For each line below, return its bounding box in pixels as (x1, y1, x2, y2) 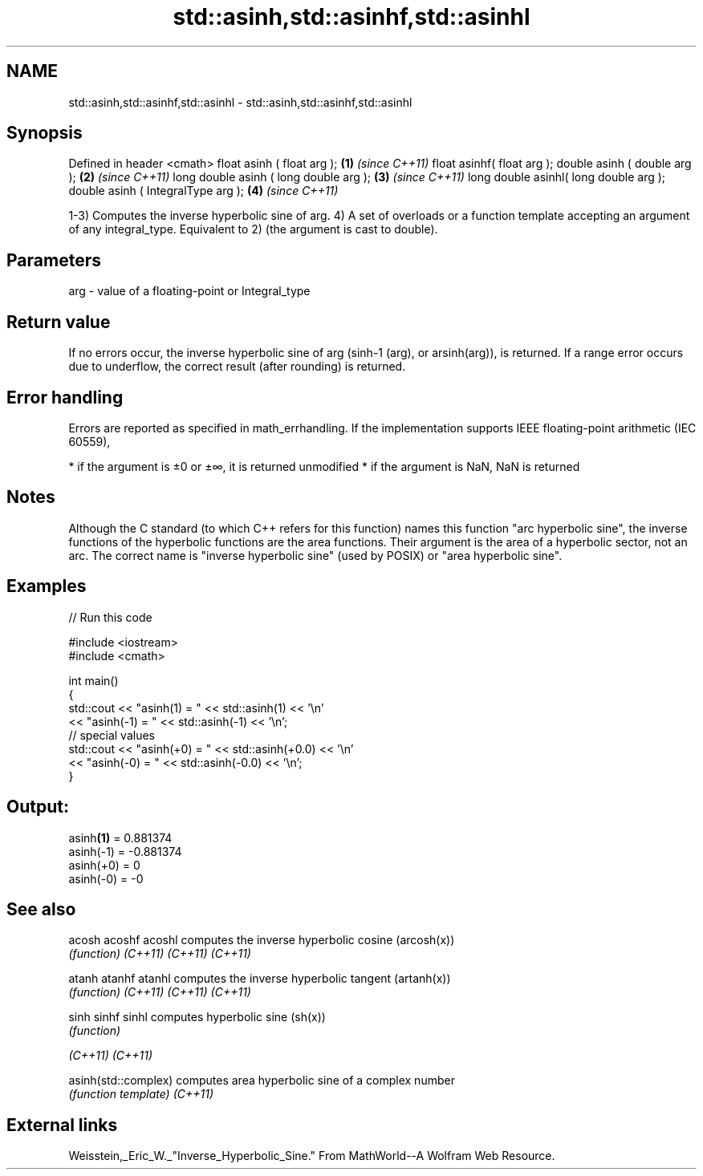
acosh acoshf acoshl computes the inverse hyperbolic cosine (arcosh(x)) (68, 933, 455, 947)
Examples (6, 576, 87, 597)
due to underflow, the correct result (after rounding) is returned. (68, 359, 406, 374)
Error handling (6, 387, 124, 408)
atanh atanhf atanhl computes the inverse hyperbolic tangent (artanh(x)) (68, 971, 451, 986)
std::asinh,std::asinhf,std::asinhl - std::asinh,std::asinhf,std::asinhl (68, 95, 412, 109)
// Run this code (68, 610, 152, 624)
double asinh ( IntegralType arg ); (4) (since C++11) (68, 184, 339, 198)
